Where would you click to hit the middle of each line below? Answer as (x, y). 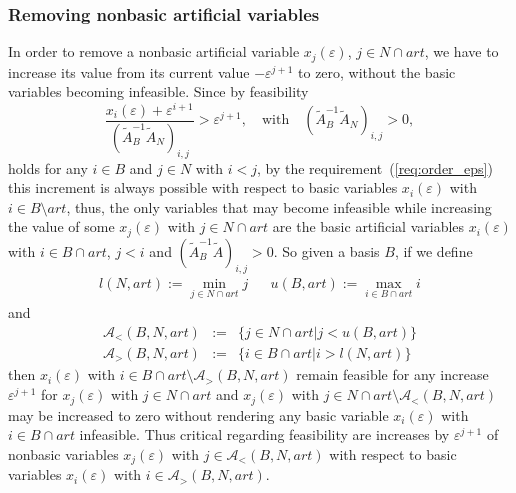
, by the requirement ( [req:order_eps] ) (374, 167)
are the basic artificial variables (368, 226)
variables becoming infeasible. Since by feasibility (158, 91)
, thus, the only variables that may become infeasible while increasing (279, 206)
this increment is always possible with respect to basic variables (203, 187)
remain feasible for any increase (392, 374)
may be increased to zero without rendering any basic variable (198, 414)
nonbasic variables (63, 453)
